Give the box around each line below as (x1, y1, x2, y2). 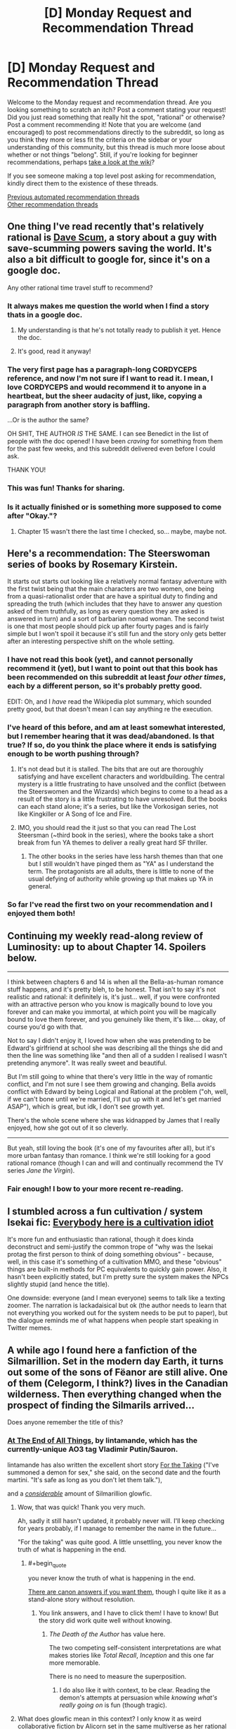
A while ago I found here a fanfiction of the (7, 1344, 197, 1356)
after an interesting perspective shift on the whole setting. (7, 637, 175, 646)
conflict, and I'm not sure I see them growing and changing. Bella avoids (7, 1080, 216, 1088)
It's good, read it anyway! (17, 347, 91, 355)
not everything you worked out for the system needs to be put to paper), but (7, 1309, 228, 1317)
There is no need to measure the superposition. (48, 1673, 187, 1681)
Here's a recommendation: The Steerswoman (7, 547, 211, 559)
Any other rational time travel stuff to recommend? (7, 283, 153, 292)
